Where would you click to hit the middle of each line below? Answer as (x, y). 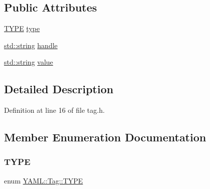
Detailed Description (59, 89)
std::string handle (31, 45)
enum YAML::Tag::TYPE (44, 180)
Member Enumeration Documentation (105, 137)
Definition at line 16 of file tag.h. (54, 110)
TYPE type (22, 28)
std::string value (29, 62)
